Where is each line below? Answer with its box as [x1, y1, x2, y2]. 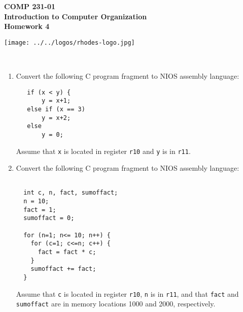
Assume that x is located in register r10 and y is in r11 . [16, 145, 191, 156]
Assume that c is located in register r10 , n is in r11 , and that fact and [16, 288, 239, 299]
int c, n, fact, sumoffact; [23, 189, 118, 197]
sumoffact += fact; [30, 265, 96, 273]
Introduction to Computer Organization [4, 11, 147, 21]
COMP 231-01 [4, 1, 55, 11]
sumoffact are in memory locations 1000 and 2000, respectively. [16, 298, 216, 309]
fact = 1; [23, 206, 56, 213]
